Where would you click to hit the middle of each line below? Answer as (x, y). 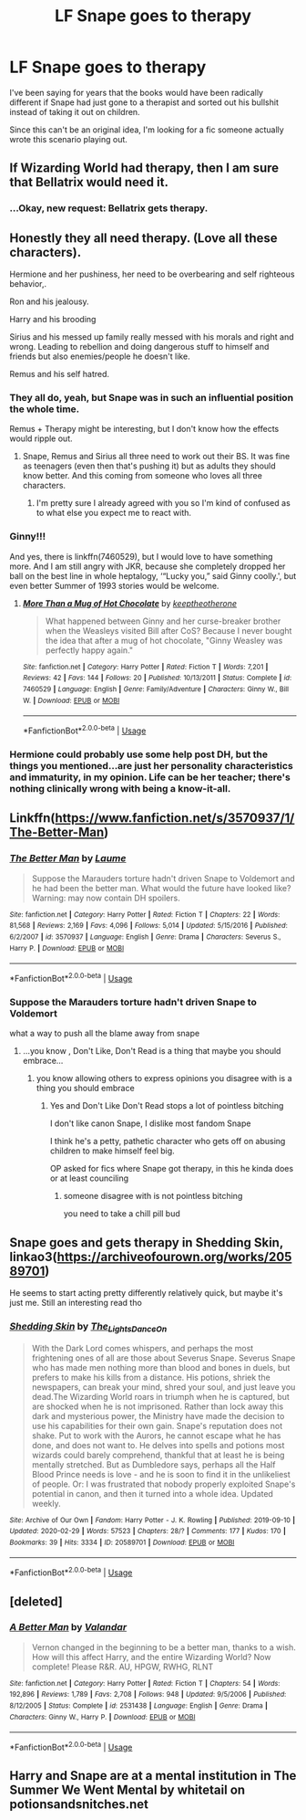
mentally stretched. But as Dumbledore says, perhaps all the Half (153, 1464)
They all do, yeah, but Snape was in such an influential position (152, 397)
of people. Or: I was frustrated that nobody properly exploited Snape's (163, 1484)
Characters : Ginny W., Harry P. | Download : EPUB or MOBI (102, 1717)
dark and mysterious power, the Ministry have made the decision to (158, 1415)
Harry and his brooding (53, 320)
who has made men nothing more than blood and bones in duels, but (161, 1367)
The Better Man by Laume (68, 858)
